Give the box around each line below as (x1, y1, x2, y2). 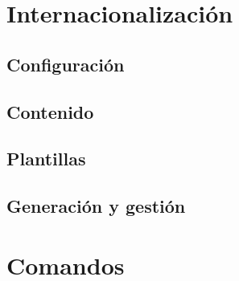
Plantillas (6, 146, 86, 171)
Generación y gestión (6, 193, 186, 218)
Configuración (6, 51, 125, 76)
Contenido (6, 99, 94, 124)
